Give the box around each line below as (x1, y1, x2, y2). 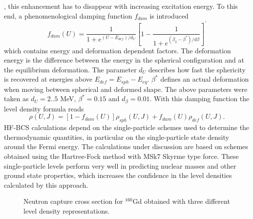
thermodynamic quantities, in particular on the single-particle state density (4, 131, 229, 142)
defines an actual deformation (160, 74, 249, 84)
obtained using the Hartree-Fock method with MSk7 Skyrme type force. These (4, 151, 239, 161)
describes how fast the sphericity (148, 64, 246, 74)
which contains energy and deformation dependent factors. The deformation (4, 45, 231, 55)
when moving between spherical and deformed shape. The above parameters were (4, 84, 248, 94)
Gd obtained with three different (132, 196, 230, 206)
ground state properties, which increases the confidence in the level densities (4, 170, 232, 180)
